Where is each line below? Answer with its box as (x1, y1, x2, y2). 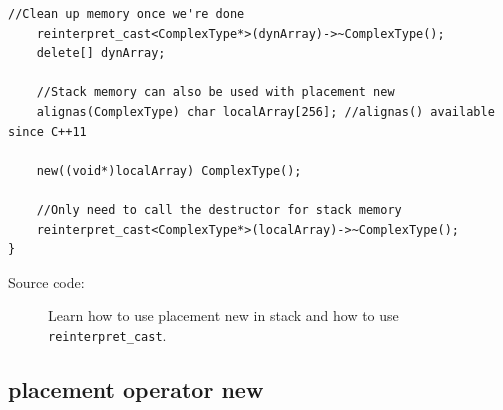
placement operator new (8, 373, 264, 404)
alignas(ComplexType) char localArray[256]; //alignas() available (36, 104, 495, 119)
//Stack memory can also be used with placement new (36, 85, 395, 100)
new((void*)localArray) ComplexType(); (36, 163, 302, 178)
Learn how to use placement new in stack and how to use (48, 305, 399, 326)
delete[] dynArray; (36, 46, 166, 61)
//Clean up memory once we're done (8, 7, 245, 21)
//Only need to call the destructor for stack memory (36, 202, 402, 217)
